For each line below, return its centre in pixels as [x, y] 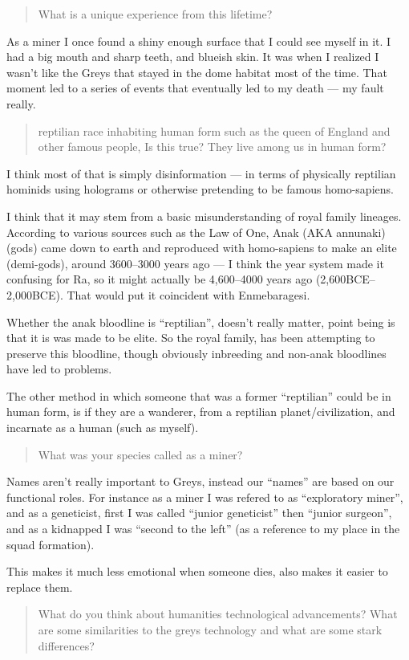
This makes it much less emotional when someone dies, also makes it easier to [197, 571]
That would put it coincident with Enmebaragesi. [188, 294]
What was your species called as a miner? [140, 454]
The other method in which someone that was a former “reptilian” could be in [199, 395]
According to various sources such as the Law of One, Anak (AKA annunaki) [196, 232]
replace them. [40, 587]
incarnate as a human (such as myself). [103, 428]
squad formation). [51, 544]
